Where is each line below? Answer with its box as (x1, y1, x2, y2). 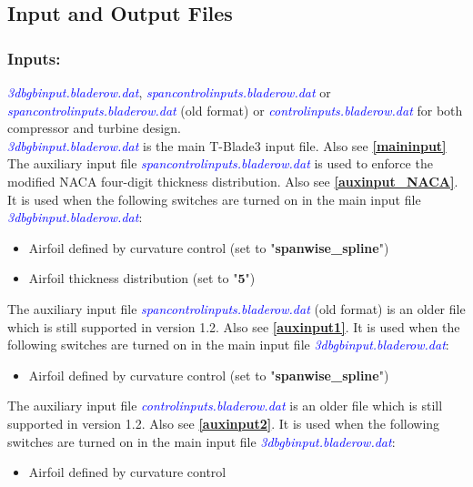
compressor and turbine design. (7, 118, 181, 137)
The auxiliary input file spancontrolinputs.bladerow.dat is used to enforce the (7, 154, 433, 173)
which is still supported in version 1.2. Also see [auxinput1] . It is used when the (7, 317, 460, 336)
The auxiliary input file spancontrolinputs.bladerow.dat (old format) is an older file (7, 299, 466, 318)
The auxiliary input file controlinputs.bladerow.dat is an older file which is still (7, 396, 443, 415)
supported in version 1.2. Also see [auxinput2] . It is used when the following (7, 413, 440, 432)
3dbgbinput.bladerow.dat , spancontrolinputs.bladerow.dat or (7, 83, 331, 101)
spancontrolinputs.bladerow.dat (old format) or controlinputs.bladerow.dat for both (7, 100, 463, 119)
